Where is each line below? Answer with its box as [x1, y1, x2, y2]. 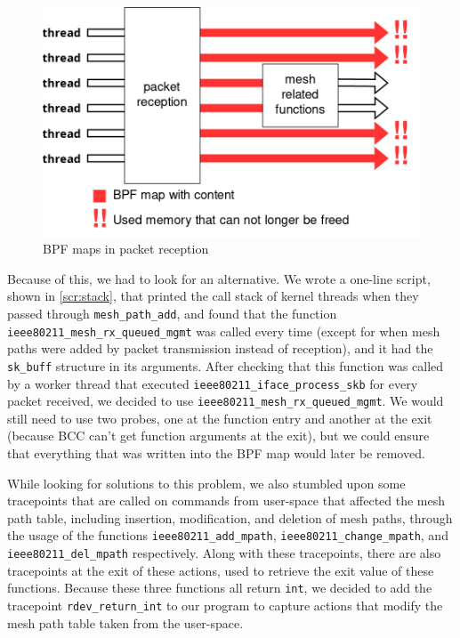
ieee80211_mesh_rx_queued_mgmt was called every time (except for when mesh [7, 321, 440, 340]
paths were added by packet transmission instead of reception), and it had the [7, 339, 433, 358]
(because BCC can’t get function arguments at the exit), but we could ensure [7, 426, 430, 445]
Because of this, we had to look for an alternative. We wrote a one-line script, [7, 269, 431, 287]
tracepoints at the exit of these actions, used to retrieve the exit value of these [7, 561, 434, 579]
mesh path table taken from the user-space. [7, 613, 244, 632]
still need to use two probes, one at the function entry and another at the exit [7, 408, 432, 427]
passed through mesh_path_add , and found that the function [7, 303, 337, 322]
